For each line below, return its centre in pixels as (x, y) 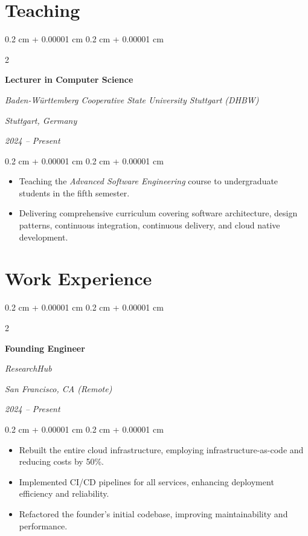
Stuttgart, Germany (41, 120)
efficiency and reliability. (64, 493)
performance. (43, 525)
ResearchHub (28, 368)
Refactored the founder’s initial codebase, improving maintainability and (153, 513)
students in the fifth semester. (74, 192)
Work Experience (79, 278)
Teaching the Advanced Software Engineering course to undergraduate (149, 181)
